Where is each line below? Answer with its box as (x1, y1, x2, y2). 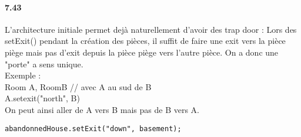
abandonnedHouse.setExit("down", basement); (5, 124, 182, 133)
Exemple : (5, 69, 41, 81)
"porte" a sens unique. (5, 57, 83, 70)
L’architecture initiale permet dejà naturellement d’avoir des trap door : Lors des (5, 23, 297, 35)
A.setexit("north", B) (5, 92, 80, 104)
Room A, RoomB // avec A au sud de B (5, 80, 152, 93)
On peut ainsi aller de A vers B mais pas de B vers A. (5, 103, 200, 115)
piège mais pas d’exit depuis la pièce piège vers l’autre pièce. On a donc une (5, 46, 279, 58)
